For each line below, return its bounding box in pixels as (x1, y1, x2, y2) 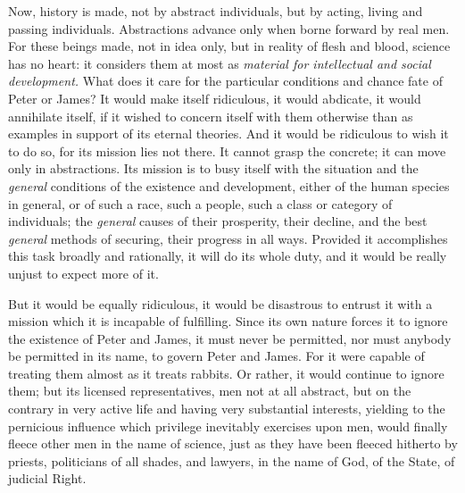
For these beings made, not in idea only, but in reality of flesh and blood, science (8, 37, 451, 55)
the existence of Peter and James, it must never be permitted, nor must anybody (8, 329, 452, 347)
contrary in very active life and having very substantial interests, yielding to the (8, 399, 445, 418)
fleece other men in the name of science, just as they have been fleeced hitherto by (8, 434, 458, 453)
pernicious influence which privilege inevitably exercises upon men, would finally (8, 416, 448, 435)
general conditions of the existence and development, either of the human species (8, 176, 450, 195)
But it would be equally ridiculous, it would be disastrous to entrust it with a (8, 294, 433, 313)
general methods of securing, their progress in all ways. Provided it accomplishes (8, 229, 448, 247)
